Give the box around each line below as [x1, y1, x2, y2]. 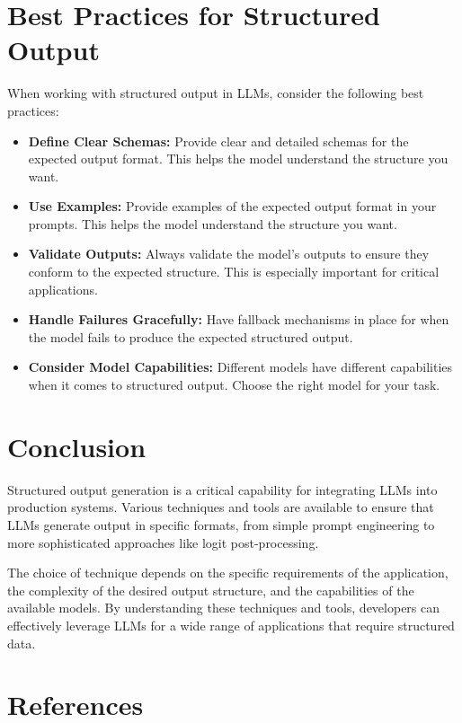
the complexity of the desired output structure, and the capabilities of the [7, 580, 414, 599]
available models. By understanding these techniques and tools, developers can [7, 598, 440, 617]
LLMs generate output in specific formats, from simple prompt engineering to [7, 515, 435, 533]
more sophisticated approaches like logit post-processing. [7, 533, 319, 551]
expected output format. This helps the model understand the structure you [28, 149, 449, 168]
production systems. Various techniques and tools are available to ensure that [7, 498, 434, 516]
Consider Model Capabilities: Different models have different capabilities [28, 357, 453, 376]
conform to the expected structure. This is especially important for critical [28, 262, 440, 281]
